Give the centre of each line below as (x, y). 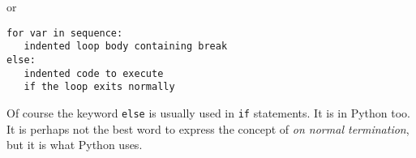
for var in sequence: (65, 33)
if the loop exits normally (99, 87)
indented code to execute (94, 73)
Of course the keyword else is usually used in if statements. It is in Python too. (209, 112)
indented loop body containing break (126, 47)
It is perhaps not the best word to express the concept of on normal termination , (208, 128)
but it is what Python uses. (75, 145)
